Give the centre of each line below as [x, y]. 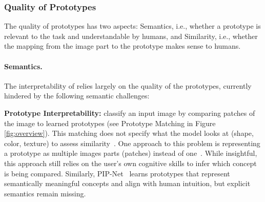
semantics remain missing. [45, 193]
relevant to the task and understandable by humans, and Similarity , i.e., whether [131, 36]
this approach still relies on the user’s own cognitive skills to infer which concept [130, 163]
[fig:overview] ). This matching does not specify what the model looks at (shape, [129, 133]
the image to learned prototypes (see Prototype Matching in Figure [110, 123]
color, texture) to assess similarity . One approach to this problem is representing [132, 143]
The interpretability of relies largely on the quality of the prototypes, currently [128, 85]
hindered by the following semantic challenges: [77, 96]
